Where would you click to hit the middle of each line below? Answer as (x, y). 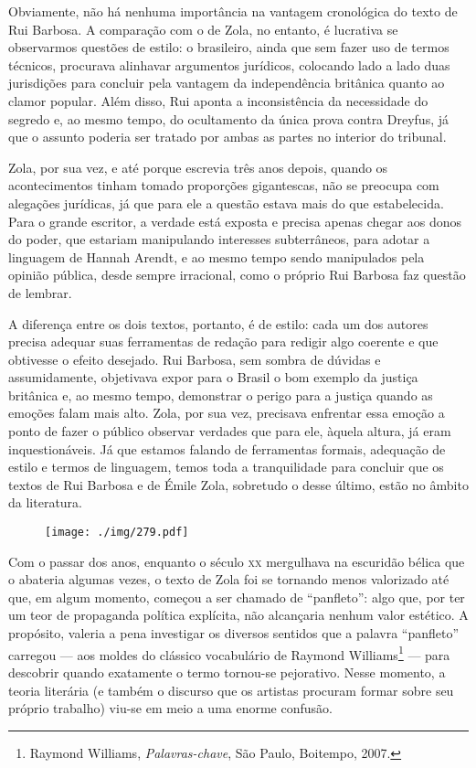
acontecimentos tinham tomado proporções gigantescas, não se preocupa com (224, 185)
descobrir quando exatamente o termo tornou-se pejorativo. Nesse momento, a (227, 672)
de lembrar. (40, 292)
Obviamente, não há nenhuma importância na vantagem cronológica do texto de (233, 11)
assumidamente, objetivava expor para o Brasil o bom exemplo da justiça (213, 377)
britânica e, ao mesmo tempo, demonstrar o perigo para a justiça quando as (221, 395)
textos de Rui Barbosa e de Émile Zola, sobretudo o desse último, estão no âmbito (238, 484)
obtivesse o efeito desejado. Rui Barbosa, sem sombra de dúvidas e (195, 359)
